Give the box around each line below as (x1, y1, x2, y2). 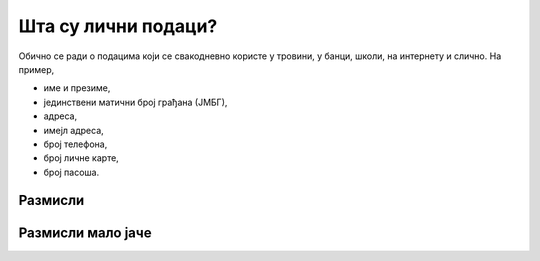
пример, (18, 63, 55, 75)
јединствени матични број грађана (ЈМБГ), (43, 96, 228, 108)
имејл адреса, (43, 124, 104, 136)
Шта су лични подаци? (18, 15, 218, 37)
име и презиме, (43, 82, 111, 94)
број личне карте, (43, 152, 119, 164)
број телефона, (43, 138, 108, 150)
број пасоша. (43, 166, 100, 178)
